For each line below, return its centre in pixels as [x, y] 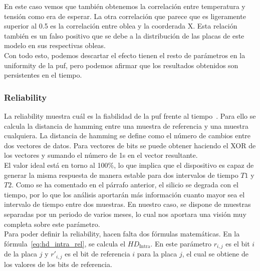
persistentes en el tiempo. [43, 75]
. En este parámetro [181, 243]
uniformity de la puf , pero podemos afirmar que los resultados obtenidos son [121, 65]
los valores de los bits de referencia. [58, 264]
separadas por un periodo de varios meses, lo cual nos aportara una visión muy [125, 214]
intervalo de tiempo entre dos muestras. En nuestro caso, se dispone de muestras [127, 204]
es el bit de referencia [97, 254]
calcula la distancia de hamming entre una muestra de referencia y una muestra [126, 125]
